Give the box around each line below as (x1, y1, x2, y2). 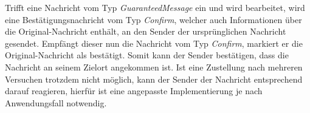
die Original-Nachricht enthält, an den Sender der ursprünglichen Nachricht (5, 25, 286, 38)
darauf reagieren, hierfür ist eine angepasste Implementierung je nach (5, 84, 263, 97)
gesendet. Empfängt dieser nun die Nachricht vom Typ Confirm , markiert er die (5, 36, 303, 49)
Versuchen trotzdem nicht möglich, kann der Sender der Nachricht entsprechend (5, 72, 303, 85)
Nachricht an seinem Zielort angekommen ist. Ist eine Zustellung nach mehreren (5, 60, 303, 73)
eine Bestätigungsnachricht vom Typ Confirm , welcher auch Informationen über (5, 13, 302, 26)
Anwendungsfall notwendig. (5, 96, 107, 109)
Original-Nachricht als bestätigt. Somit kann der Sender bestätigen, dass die (5, 49, 289, 61)
